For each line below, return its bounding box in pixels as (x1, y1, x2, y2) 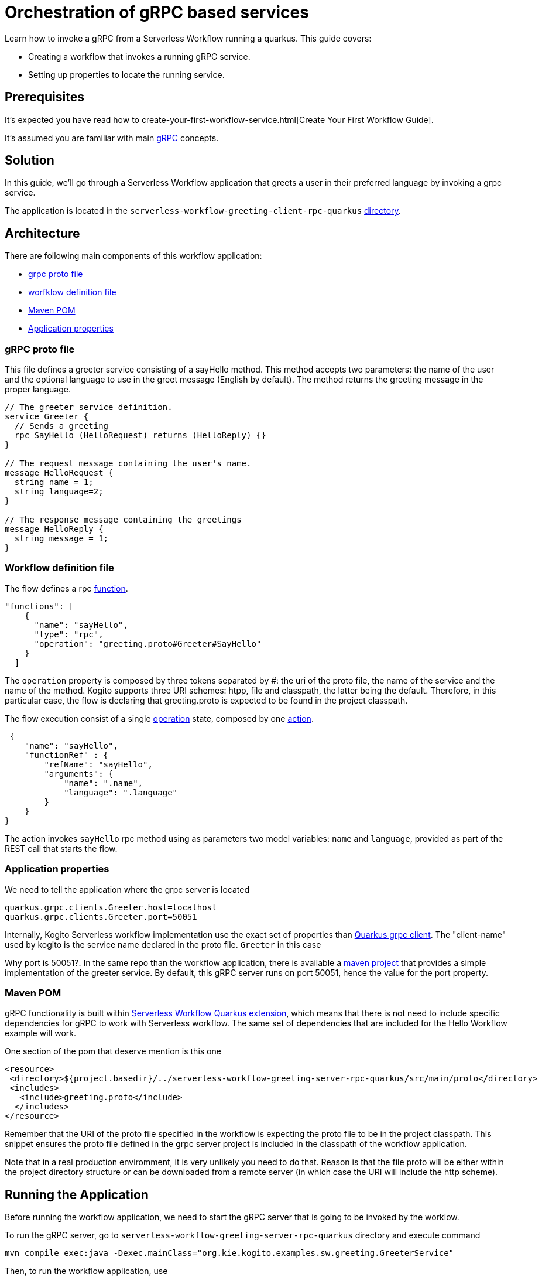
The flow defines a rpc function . (5, 583, 128, 593)
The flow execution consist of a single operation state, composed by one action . (5, 713, 314, 723)
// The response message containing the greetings (5, 515, 242, 525)
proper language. (5, 384, 71, 395)
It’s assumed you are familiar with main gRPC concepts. (5, 132, 219, 143)
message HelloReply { (5, 524, 104, 534)
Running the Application (5, 1187, 149, 1202)
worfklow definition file (28, 287, 116, 298)
